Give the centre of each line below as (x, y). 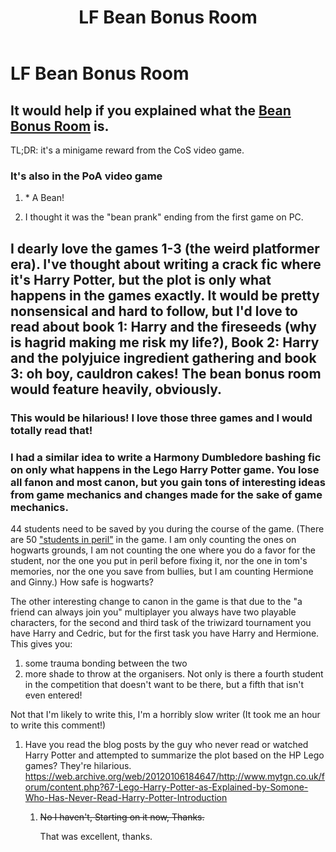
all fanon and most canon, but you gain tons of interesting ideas (168, 482)
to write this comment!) (58, 725)
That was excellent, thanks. (96, 836)
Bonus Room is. (60, 126)
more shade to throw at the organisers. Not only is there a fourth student (174, 673)
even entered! (53, 695)
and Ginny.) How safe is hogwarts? (82, 582)
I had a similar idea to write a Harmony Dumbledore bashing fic (166, 457)
